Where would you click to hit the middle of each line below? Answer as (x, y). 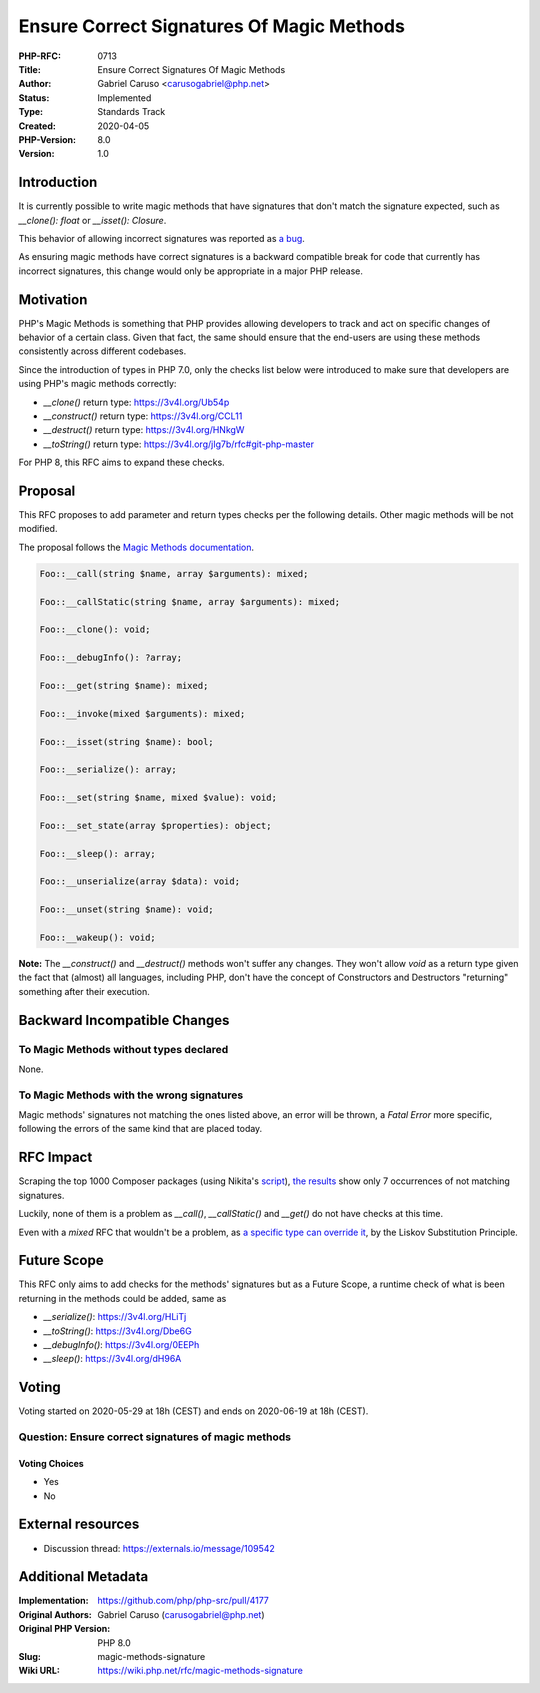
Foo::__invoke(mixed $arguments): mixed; (142, 713)
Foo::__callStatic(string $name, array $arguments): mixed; (190, 601)
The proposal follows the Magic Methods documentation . (136, 547)
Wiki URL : (39, 1671)
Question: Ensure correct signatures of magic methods (155, 1437)
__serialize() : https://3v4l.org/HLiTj (115, 1317)
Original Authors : (55, 1614)
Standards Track (131, 112)
